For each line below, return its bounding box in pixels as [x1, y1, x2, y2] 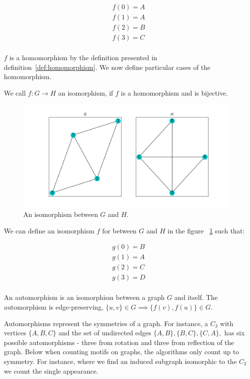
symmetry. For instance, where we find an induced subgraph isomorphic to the [4, 356, 237, 366]
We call [4, 87, 26, 98]
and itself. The [174, 292, 218, 302]
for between [102, 225, 137, 235]
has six [224, 328, 245, 338]
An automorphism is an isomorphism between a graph [4, 292, 165, 302]
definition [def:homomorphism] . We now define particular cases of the [4, 62, 211, 72]
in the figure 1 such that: [167, 225, 245, 235]
